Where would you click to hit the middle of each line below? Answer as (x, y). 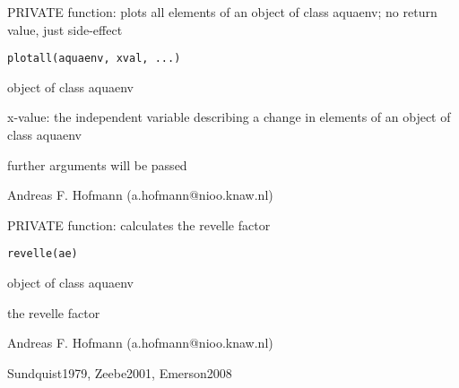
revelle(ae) (43, 254)
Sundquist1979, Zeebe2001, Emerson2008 (120, 372)
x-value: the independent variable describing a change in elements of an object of (229, 117)
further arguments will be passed (97, 164)
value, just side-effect (65, 29)
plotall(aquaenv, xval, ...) (94, 59)
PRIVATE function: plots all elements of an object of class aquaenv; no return (222, 12)
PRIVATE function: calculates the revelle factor (139, 224)
